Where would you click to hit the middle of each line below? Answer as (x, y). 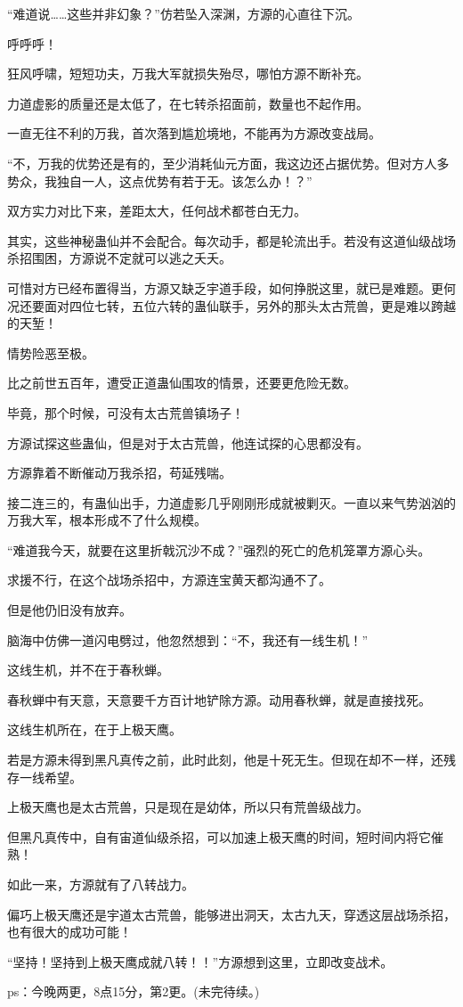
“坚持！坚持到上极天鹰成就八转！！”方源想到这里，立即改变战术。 (200, 961)
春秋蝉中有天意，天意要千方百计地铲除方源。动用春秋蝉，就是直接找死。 (219, 699)
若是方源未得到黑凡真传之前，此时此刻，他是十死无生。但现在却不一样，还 (225, 760)
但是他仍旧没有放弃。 (69, 610)
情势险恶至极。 (51, 352)
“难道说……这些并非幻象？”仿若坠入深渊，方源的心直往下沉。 (183, 13)
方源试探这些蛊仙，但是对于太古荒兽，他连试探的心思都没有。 (188, 442)
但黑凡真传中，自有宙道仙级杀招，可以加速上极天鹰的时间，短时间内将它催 (225, 836)
